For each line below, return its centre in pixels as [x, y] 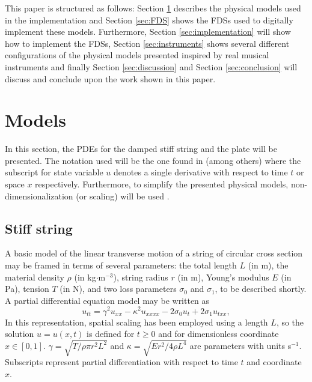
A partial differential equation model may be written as [107, 300]
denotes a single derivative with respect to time [201, 172]
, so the [290, 322]
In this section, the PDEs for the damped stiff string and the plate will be [141, 149]
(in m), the [268, 265]
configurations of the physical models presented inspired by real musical [137, 55]
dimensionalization [39, 196]
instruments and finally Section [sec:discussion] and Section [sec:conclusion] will [151, 66]
